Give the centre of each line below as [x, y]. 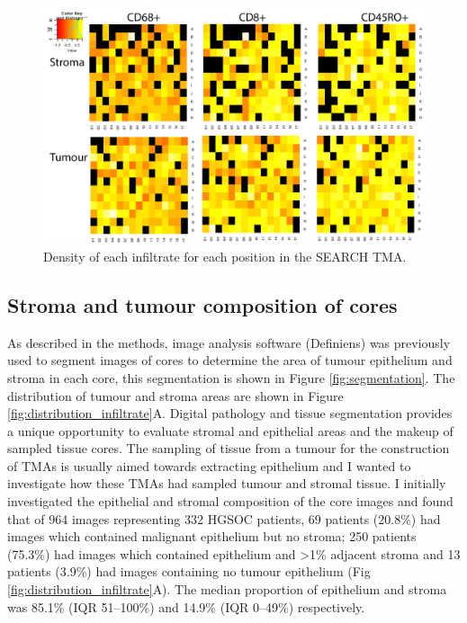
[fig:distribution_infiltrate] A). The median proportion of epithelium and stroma [227, 589]
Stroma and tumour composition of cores [202, 304]
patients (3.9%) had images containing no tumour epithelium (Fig [189, 571]
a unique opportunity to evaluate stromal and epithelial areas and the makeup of [230, 430]
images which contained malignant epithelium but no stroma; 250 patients [212, 536]
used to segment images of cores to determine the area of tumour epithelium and [230, 360]
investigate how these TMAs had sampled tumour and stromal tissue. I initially [227, 483]
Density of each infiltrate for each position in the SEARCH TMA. [225, 256]
